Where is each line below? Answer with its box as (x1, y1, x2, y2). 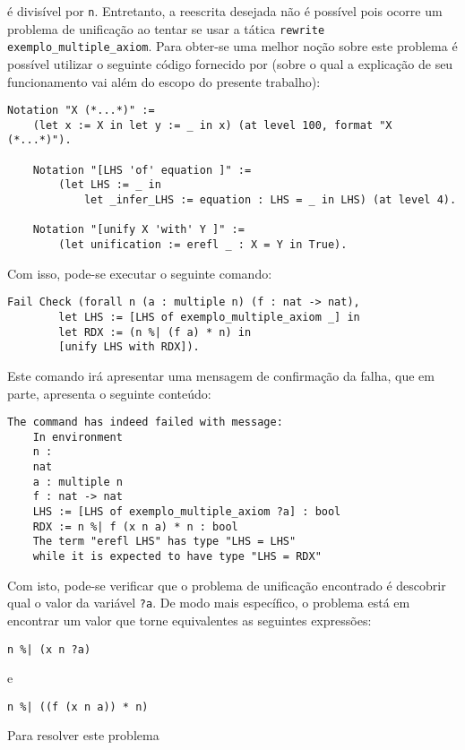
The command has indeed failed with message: (7, 416, 283, 429)
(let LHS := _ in (58, 178, 161, 192)
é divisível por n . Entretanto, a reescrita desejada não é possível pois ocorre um (7, 2, 443, 20)
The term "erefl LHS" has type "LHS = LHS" (32, 535, 297, 548)
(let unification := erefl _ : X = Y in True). (58, 238, 348, 252)
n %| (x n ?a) (7, 642, 91, 656)
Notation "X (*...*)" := (7, 104, 155, 117)
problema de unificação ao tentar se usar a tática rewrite (7, 19, 325, 38)
